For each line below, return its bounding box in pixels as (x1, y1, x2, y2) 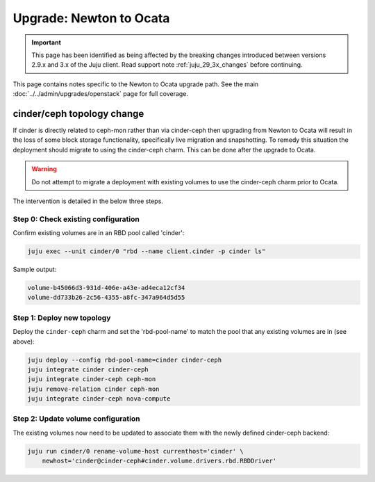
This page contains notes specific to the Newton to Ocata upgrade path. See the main (12, 80, 259, 88)
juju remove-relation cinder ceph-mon (27, 385, 160, 393)
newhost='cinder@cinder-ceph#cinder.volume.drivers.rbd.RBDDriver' (42, 457, 277, 465)
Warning (31, 165, 57, 173)
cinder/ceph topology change (12, 108, 144, 120)
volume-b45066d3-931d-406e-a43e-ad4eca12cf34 (27, 284, 185, 292)
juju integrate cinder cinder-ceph (27, 365, 149, 373)
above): (12, 337, 35, 346)
